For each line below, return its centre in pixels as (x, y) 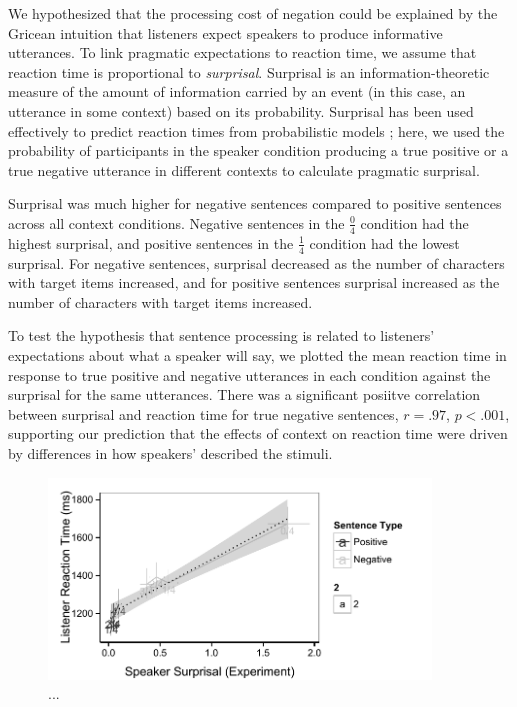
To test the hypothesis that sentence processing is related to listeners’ (221, 335)
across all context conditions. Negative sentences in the (176, 222)
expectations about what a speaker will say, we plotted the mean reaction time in (257, 354)
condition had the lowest (384, 242)
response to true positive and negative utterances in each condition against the (249, 374)
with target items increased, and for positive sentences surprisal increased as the (254, 282)
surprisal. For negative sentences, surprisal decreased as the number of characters (256, 262)
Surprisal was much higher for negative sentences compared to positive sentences (255, 203)
